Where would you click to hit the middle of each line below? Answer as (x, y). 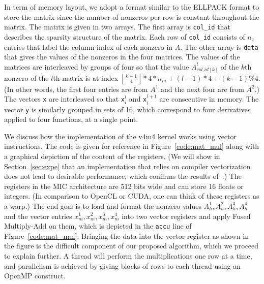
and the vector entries (38, 216)
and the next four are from (202, 89)
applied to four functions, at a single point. (71, 119)
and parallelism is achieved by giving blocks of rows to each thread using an (122, 265)
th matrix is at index (86, 77)
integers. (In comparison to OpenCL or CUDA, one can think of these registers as (132, 196)
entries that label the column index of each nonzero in (89, 46)
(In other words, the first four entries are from (76, 89)
